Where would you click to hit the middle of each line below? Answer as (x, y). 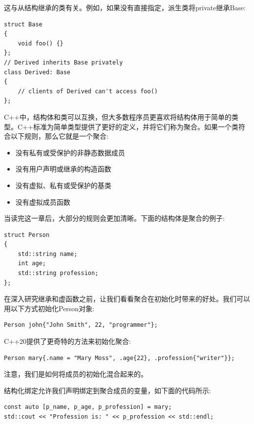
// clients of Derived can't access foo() (88, 91)
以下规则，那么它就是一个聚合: (59, 136)
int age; (32, 264)
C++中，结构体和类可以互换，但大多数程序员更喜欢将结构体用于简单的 (118, 117)
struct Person (27, 235)
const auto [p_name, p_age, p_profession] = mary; (88, 407)
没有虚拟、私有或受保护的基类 (63, 185)
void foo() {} (41, 43)
